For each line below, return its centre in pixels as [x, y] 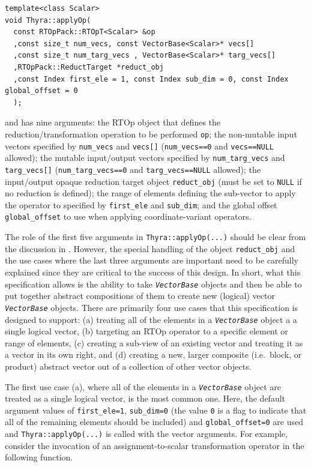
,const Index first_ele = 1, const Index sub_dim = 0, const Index [151, 79]
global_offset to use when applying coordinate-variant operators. [128, 216]
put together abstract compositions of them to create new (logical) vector [140, 296]
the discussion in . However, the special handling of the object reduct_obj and [150, 248]
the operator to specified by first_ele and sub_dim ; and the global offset [141, 204]
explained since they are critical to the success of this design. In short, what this [153, 272]
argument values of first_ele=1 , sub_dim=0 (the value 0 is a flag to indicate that [156, 410]
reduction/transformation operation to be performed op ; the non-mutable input [151, 134]
